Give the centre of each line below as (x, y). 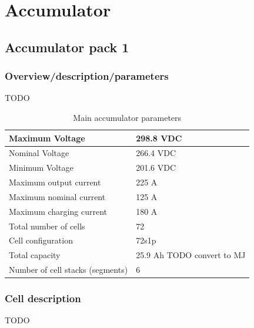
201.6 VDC (156, 168)
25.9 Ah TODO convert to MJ (191, 255)
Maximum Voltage (47, 138)
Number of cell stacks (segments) (68, 270)
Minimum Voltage (41, 168)
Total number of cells (47, 226)
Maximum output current (55, 182)
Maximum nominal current (57, 196)
